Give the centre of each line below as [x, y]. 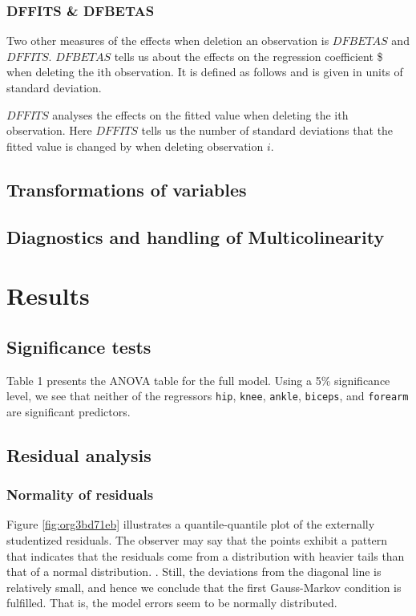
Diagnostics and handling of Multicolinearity [196, 236]
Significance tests [79, 346]
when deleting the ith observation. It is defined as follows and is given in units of [205, 72]
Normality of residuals [80, 494]
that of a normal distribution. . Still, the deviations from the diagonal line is [194, 571]
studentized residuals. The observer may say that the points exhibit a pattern [197, 539]
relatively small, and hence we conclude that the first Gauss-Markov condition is [204, 587]
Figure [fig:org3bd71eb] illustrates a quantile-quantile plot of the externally [191, 524]
